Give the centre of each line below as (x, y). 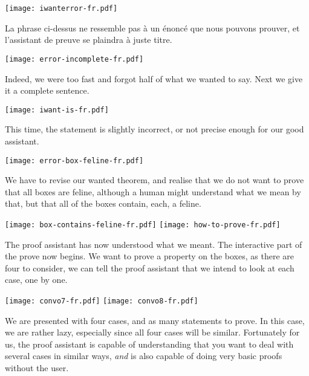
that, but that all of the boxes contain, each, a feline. (103, 203)
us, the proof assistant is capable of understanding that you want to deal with (149, 344)
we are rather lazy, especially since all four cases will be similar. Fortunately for (152, 332)
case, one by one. (36, 280)
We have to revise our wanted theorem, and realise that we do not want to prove (154, 180)
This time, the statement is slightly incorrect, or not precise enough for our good (154, 129)
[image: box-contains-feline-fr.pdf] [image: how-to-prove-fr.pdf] (143, 225)
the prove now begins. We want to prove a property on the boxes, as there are (149, 256)
